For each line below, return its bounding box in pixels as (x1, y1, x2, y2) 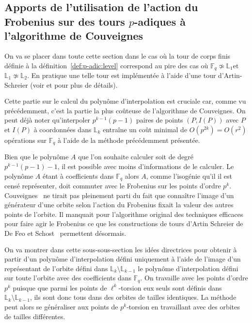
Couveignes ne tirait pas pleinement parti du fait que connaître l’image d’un (4, 190, 234, 200)
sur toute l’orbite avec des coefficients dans (4, 273, 132, 283)
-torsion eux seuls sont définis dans (118, 282, 222, 292)
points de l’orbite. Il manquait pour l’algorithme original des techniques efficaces (4, 209, 243, 219)
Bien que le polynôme (4, 152, 69, 162)
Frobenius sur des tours (4, 14, 125, 29)
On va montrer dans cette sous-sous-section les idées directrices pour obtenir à (4, 244, 237, 254)
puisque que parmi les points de (13, 282, 107, 292)
